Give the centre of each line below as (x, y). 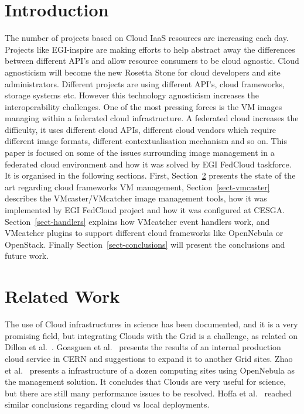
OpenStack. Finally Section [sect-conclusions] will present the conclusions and (145, 244)
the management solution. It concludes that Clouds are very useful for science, (145, 382)
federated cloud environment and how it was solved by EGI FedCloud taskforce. (148, 164)
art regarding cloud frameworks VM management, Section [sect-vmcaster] (137, 187)
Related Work (62, 296)
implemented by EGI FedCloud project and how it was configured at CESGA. (145, 210)
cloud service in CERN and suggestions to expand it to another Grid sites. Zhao (149, 358)
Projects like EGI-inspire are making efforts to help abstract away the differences (150, 49)
